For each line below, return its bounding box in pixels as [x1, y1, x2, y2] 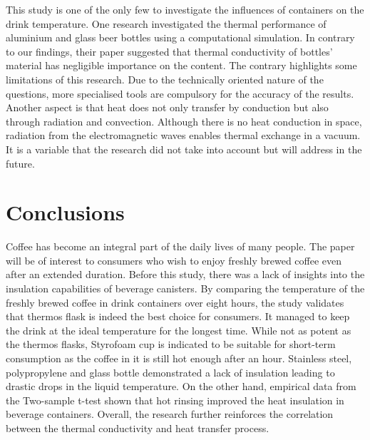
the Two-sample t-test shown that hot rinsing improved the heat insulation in [6, 392, 344, 407]
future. [6, 155, 35, 170]
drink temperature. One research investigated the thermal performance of [6, 16, 327, 31]
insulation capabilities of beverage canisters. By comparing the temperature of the [6, 281, 365, 296]
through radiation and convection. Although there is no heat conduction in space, [6, 113, 362, 128]
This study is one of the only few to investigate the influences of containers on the [6, 2, 364, 16]
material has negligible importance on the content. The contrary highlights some [6, 58, 357, 73]
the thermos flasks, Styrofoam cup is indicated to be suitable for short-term [6, 337, 336, 352]
